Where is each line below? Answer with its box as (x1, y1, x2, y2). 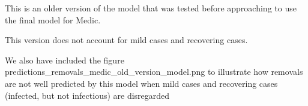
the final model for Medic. (5, 13, 101, 26)
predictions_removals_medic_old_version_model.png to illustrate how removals (5, 65, 303, 78)
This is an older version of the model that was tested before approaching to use (5, 2, 297, 14)
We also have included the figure (5, 53, 124, 66)
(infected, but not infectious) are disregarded (5, 89, 170, 101)
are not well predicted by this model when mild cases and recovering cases (5, 77, 278, 89)
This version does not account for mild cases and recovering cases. (5, 34, 248, 46)
